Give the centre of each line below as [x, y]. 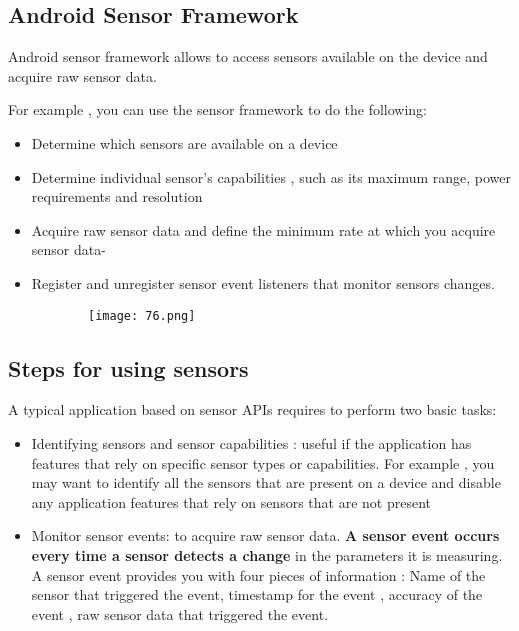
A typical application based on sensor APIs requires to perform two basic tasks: [252, 409]
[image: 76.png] [142, 315]
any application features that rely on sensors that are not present [231, 501]
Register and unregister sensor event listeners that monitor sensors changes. [263, 282]
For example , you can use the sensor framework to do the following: [218, 109]
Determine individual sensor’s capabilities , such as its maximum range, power [271, 176]
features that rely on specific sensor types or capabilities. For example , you [263, 462]
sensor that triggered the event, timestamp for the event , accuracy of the [257, 594]
